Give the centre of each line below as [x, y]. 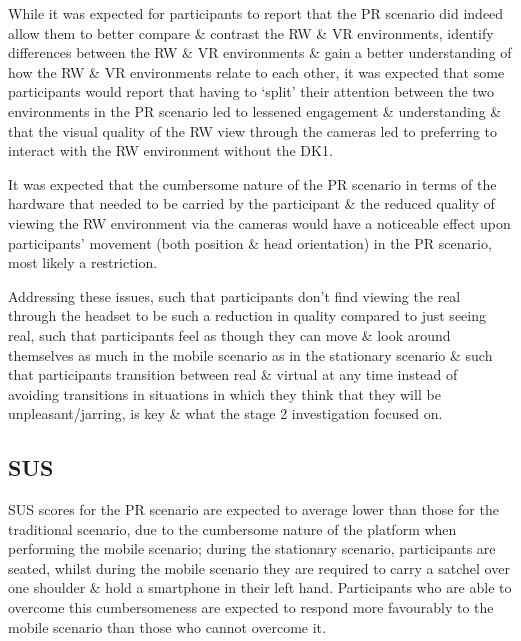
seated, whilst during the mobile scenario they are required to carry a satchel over [259, 567]
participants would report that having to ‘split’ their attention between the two [251, 91]
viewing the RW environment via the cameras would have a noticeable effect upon [259, 222]
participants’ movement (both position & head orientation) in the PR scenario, [250, 242]
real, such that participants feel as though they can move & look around [229, 334]
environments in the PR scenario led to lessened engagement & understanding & [255, 110]
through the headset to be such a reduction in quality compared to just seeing [247, 315]
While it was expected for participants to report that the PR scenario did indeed [256, 13]
